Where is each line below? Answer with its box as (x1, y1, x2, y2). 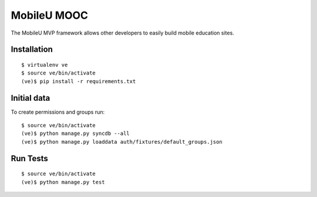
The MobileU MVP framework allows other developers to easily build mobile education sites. (11, 29, 234, 36)
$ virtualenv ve (21, 62, 68, 68)
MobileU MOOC (11, 9, 88, 22)
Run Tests (11, 153, 48, 164)
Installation (11, 45, 53, 55)
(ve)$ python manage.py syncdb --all (21, 130, 130, 137)
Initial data (11, 93, 50, 103)
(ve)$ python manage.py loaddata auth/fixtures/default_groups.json (21, 138, 222, 145)
